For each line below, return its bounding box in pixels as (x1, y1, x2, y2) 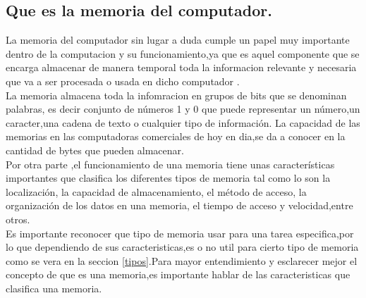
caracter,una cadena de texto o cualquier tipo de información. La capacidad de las (6, 115, 360, 130)
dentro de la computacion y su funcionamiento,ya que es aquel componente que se (6, 46, 360, 61)
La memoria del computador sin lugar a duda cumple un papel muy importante (6, 32, 350, 47)
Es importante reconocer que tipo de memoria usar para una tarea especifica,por (6, 225, 354, 240)
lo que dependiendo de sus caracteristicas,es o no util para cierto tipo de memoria (6, 240, 359, 254)
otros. (6, 211, 30, 226)
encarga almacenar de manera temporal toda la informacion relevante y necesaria (6, 60, 357, 75)
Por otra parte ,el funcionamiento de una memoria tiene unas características (6, 156, 335, 171)
